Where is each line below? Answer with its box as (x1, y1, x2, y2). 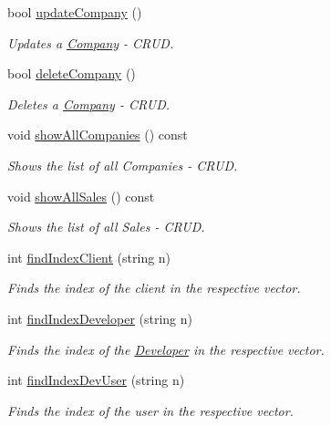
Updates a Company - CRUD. (7, 33, 174, 52)
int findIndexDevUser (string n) (7, 370, 185, 390)
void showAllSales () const (7, 186, 155, 205)
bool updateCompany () (7, 3, 142, 21)
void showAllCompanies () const (7, 125, 188, 144)
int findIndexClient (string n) (7, 247, 171, 266)
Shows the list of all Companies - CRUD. (7, 155, 238, 174)
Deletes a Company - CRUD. (7, 94, 171, 113)
